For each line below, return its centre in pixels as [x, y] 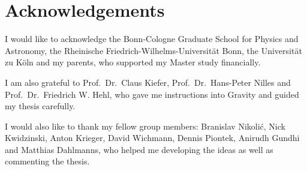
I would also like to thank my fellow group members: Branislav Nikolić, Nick [145, 126]
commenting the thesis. [47, 161]
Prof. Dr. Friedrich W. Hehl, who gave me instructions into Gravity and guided [152, 94]
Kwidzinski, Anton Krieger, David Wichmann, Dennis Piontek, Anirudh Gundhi [152, 138]
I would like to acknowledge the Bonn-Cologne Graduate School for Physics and [152, 39]
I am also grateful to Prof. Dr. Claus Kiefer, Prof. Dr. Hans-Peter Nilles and [148, 82]
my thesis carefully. [40, 106]
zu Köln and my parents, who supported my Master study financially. [133, 62]
